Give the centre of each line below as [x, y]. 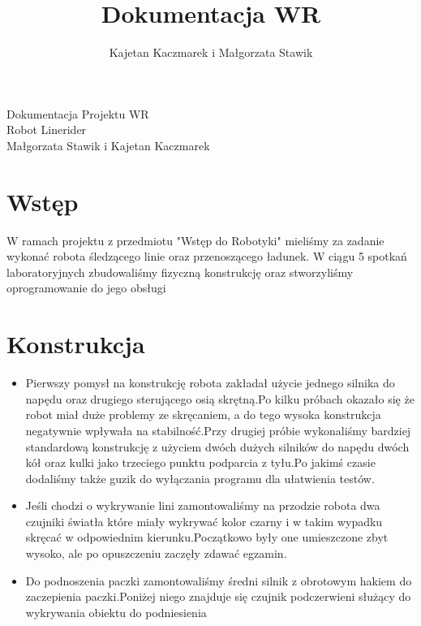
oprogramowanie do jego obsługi [86, 288]
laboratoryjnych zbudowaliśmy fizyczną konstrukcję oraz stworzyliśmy [180, 272]
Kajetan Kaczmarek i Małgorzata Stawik [211, 52]
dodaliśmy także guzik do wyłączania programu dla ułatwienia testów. [200, 478]
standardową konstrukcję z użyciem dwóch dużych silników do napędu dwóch [217, 446]
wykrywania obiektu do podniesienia [116, 612]
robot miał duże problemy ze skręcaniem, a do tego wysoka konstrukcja [203, 414]
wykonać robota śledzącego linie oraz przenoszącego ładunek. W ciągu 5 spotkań [207, 256]
